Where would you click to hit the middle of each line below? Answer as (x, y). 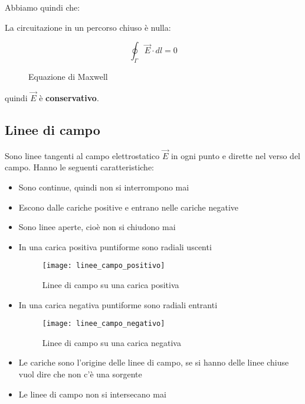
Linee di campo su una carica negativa (111, 342)
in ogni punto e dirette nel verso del (235, 155)
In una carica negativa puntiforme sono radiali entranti (118, 304)
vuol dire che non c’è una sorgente (80, 374)
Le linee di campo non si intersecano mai (92, 394)
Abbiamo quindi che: (42, 7)
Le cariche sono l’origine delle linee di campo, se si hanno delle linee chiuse (154, 362)
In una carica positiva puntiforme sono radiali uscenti (115, 246)
